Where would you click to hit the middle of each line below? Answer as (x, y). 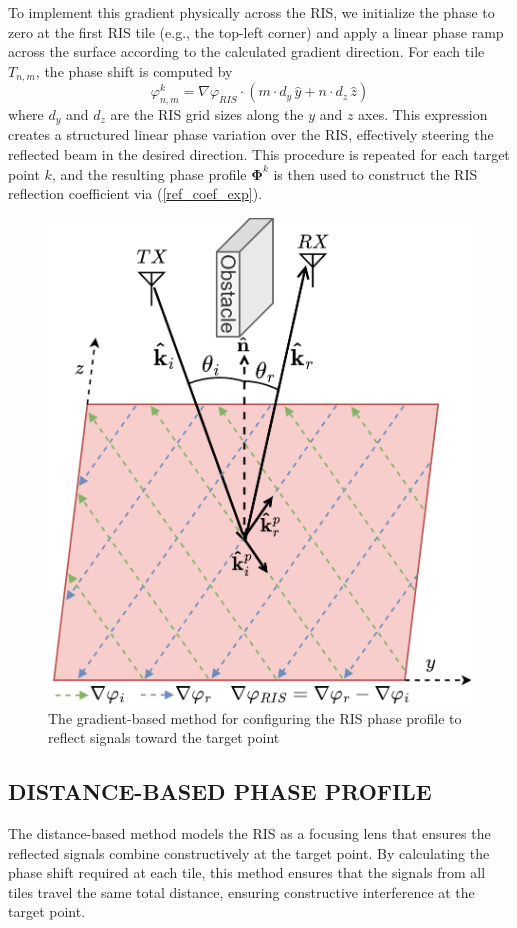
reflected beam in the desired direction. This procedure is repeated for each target (259, 154)
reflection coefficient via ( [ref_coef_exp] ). (135, 193)
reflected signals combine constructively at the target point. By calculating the (249, 852)
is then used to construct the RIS (375, 173)
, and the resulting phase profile (149, 173)
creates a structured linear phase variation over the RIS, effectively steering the (251, 134)
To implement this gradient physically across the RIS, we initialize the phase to (251, 12)
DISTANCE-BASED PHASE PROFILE (220, 791)
